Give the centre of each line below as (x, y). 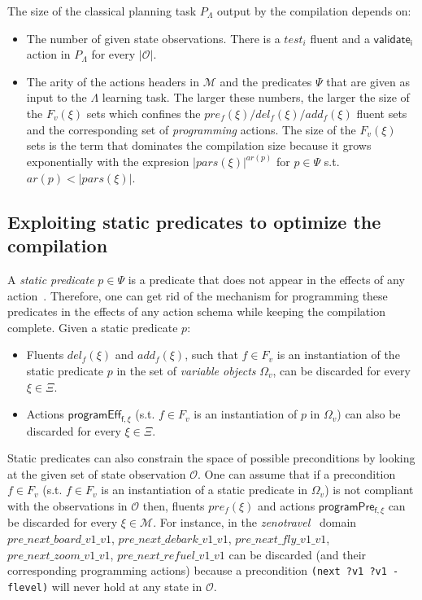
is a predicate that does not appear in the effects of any (266, 279)
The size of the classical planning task (102, 11)
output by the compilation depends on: (314, 11)
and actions (287, 505)
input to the (57, 97)
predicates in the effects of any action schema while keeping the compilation (196, 311)
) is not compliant (369, 490)
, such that (211, 355)
